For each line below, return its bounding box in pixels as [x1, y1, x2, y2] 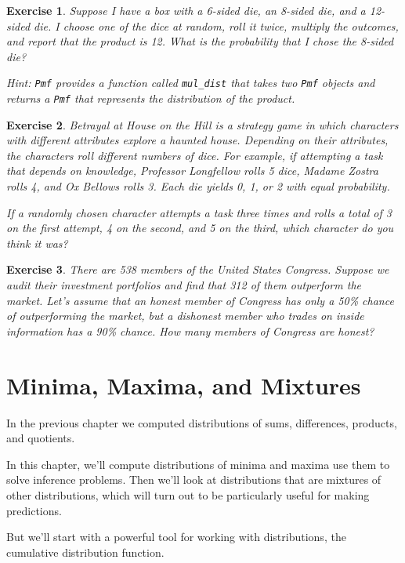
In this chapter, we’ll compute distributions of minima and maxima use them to [6, 456, 390, 472]
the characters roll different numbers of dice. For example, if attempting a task [6, 147, 383, 163]
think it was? [6, 234, 68, 251]
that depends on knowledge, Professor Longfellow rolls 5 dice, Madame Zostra [6, 162, 378, 179]
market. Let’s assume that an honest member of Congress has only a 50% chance [6, 292, 394, 308]
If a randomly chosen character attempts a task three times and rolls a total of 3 [6, 204, 392, 220]
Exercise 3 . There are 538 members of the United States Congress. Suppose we [6, 261, 389, 278]
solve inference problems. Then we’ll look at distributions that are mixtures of [6, 471, 381, 488]
